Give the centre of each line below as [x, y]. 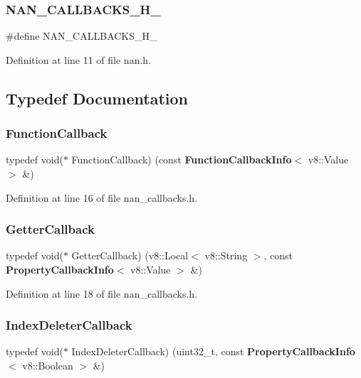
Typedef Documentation [97, 98]
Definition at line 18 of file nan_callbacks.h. [102, 293]
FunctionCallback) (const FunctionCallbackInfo [182, 160]
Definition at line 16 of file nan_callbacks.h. [102, 197]
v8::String [226, 255]
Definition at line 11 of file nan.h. [79, 59]
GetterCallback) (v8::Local [130, 255]
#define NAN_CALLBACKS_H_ [82, 36]
